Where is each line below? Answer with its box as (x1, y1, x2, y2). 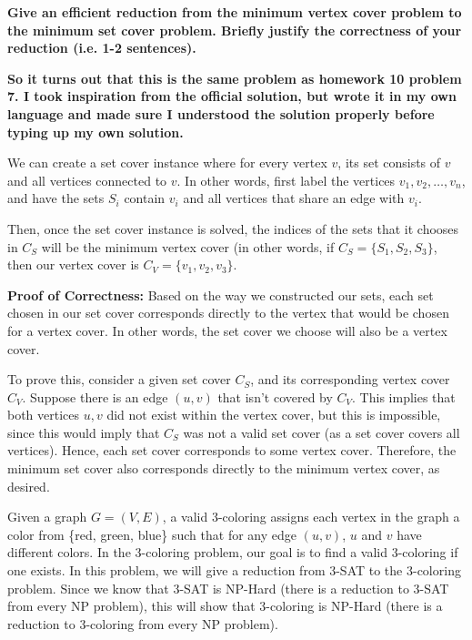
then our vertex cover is (7, 255, 139, 274)
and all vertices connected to (7, 170, 167, 189)
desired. (7, 476, 50, 495)
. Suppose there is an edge (22, 387, 168, 406)
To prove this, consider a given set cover (7, 370, 231, 389)
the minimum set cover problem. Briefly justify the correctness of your (7, 20, 462, 39)
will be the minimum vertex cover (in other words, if (41, 237, 335, 256)
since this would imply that (7, 422, 160, 442)
